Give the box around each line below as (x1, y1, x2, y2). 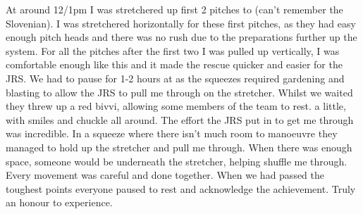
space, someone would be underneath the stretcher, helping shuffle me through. (6, 153, 347, 168)
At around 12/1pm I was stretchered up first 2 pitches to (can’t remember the (6, 2, 343, 16)
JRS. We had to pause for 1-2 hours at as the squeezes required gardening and (6, 70, 345, 85)
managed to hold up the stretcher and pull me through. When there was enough (6, 139, 352, 154)
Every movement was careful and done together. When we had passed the (6, 168, 325, 182)
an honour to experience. (6, 195, 113, 210)
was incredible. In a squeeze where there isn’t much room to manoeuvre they (6, 126, 338, 141)
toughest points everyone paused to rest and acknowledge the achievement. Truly (6, 181, 356, 196)
